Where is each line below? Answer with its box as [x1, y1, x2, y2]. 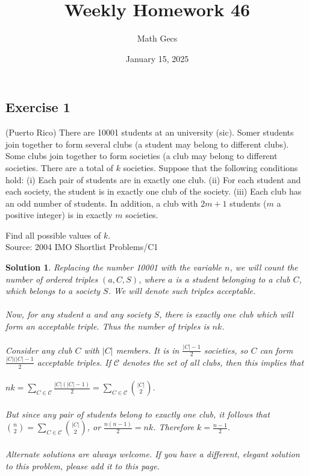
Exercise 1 [5, 98, 70, 116]
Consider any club [5, 343, 72, 356]
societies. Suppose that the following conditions [123, 161, 298, 174]
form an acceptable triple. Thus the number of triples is [5, 320, 210, 333]
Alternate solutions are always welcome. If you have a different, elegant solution [5, 447, 300, 460]
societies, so [204, 343, 248, 356]
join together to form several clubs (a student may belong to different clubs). [5, 137, 289, 150]
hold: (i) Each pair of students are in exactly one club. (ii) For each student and [5, 173, 301, 186]
